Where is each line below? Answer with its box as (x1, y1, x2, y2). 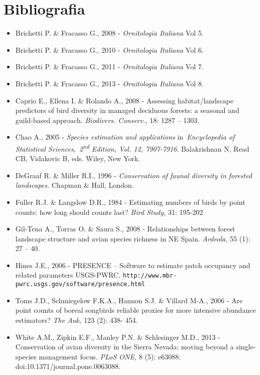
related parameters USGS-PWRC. (15, 270, 121, 280)
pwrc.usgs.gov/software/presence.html (15, 281, 145, 288)
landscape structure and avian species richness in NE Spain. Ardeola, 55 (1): (15, 233, 250, 243)
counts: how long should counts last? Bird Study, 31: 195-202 (15, 206, 203, 217)
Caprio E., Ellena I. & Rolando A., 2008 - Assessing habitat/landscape (15, 95, 234, 105)
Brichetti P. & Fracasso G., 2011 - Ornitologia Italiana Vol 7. (15, 61, 204, 72)
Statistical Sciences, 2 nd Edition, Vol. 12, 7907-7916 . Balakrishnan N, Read (15, 142, 249, 154)
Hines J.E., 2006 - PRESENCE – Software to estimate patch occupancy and (15, 260, 250, 270)
